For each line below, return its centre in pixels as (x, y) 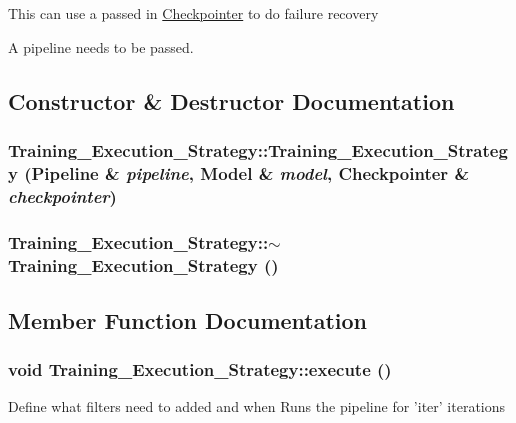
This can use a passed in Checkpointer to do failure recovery (193, 13)
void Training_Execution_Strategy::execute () (200, 369)
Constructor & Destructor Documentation (231, 100)
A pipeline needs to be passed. (101, 46)
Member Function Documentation (188, 319)
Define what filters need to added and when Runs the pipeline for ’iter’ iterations (257, 406)
